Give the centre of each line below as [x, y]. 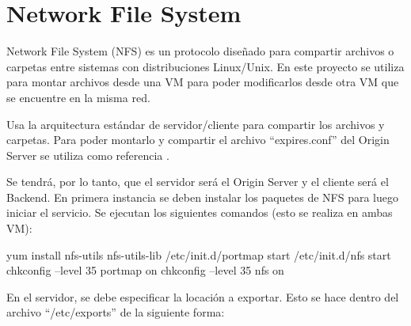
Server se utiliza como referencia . [88, 155]
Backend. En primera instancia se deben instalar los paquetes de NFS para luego [203, 197]
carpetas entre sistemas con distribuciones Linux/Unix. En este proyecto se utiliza [205, 66]
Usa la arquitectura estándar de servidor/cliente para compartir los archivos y [196, 124]
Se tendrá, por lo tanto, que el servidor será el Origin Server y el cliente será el [198, 182]
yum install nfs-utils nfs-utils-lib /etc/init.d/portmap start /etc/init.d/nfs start [199, 254]
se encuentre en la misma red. [78, 97]
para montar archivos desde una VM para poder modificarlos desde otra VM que [203, 82]
